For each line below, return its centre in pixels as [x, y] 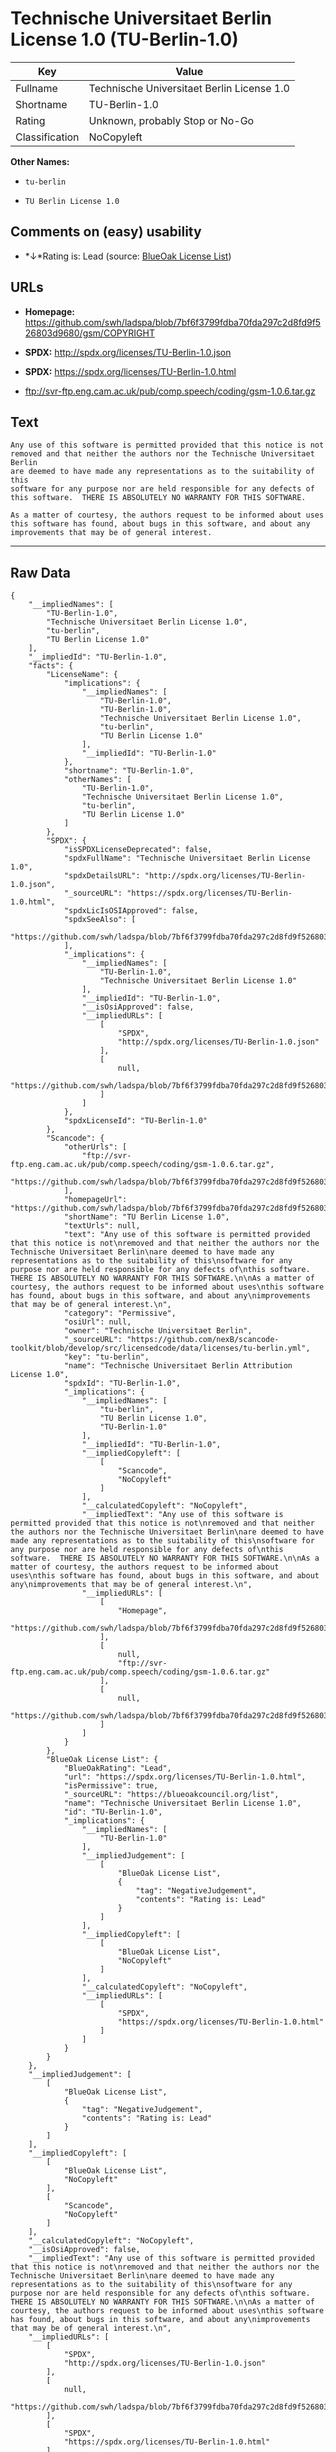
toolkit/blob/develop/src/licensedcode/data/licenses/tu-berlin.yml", [160, 1348]
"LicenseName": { [82, 675]
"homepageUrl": [95, 1200]
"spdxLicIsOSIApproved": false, [131, 911]
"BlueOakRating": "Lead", [117, 1768]
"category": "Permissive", [120, 1313]
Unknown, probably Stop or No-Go [171, 120]
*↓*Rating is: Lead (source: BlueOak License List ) [128, 256]
